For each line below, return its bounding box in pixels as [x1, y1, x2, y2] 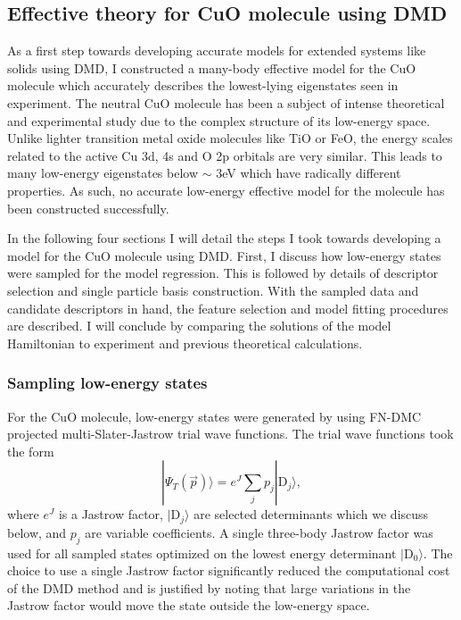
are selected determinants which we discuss [193, 505, 429, 524]
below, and [7, 523, 67, 541]
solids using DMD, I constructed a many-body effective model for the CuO [7, 58, 416, 77]
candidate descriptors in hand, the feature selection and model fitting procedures [7, 298, 449, 317]
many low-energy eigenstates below [7, 163, 199, 182]
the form [7, 441, 54, 460]
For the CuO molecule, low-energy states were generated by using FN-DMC [7, 406, 422, 425]
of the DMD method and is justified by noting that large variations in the [7, 578, 411, 597]
